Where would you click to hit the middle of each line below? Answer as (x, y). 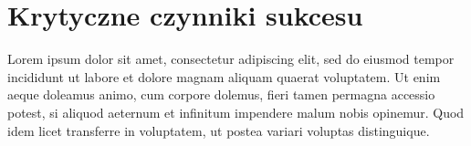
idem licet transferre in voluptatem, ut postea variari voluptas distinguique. (219, 130)
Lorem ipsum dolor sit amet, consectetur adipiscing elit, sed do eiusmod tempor (231, 59)
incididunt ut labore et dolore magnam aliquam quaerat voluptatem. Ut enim (224, 76)
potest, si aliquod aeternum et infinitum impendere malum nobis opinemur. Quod (236, 112)
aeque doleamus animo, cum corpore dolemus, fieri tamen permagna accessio (221, 94)
